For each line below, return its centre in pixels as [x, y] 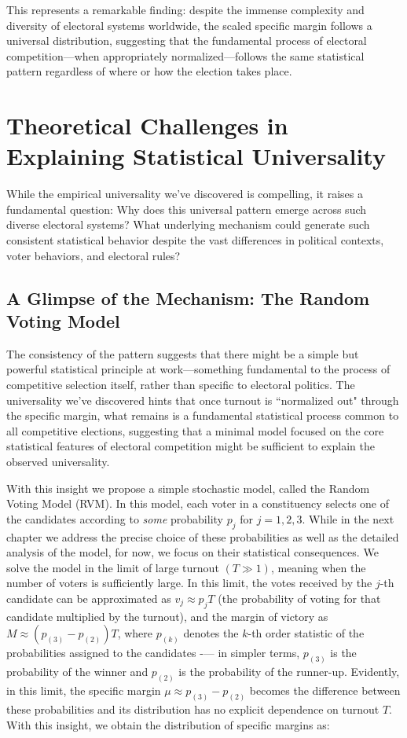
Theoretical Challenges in [147, 125]
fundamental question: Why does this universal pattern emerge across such [187, 209]
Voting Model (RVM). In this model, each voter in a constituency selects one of [198, 503]
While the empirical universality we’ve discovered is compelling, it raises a [185, 194]
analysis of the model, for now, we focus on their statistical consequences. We [192, 552]
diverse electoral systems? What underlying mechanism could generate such [188, 224]
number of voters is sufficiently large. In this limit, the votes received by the [189, 583]
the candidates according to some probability [115, 518]
